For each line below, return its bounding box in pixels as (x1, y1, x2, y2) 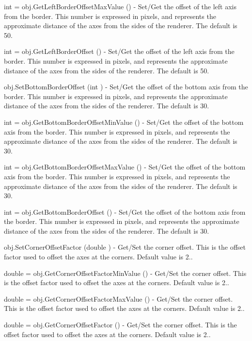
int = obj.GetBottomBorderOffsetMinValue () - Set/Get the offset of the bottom (4, 117, 244, 127)
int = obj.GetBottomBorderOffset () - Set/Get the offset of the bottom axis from (4, 206, 246, 217)
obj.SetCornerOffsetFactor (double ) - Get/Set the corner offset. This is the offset (4, 242, 246, 252)
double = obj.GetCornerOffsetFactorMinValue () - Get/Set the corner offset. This (4, 268, 247, 278)
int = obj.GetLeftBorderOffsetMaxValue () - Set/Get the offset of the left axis (4, 1, 236, 11)
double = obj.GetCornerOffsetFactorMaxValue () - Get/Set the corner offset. (4, 293, 233, 304)
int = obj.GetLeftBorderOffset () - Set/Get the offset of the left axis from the (4, 46, 235, 56)
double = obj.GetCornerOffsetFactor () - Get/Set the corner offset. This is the (4, 320, 237, 330)
